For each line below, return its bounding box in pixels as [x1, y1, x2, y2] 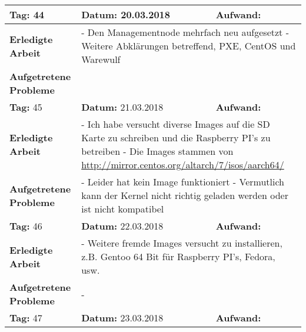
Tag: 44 [9, 8, 45, 21]
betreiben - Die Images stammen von [81, 144, 234, 158]
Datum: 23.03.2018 [81, 311, 164, 324]
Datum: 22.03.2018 [81, 219, 164, 233]
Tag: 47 [9, 311, 42, 324]
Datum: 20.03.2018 [81, 8, 171, 21]
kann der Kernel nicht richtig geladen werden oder [81, 188, 288, 202]
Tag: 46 [9, 219, 42, 233]
